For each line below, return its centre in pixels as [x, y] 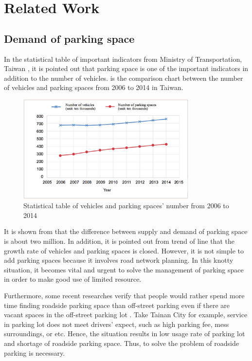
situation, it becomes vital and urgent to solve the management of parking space [124, 269]
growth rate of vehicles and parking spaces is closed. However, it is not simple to [124, 250]
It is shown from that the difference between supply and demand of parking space [126, 231]
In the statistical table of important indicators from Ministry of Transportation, [123, 59]
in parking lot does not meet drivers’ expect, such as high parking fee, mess [117, 324]
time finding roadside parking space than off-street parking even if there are [117, 305]
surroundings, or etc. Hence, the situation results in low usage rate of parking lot [125, 334]
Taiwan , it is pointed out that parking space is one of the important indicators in [126, 68]
